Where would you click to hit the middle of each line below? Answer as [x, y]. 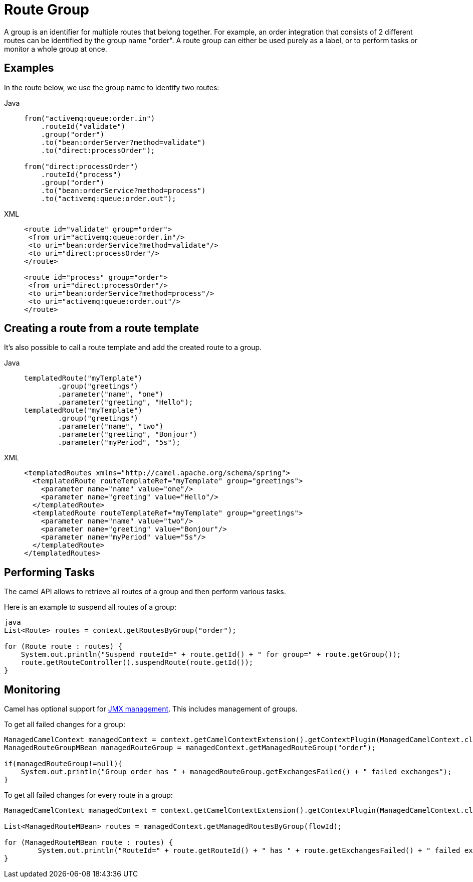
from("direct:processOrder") [81, 166]
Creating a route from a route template [102, 328]
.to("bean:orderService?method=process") [123, 190]
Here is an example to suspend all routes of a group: [90, 607]
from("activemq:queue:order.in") [90, 118]
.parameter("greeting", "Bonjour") [128, 434]
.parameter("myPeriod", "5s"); [119, 443]
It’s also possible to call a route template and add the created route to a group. [133, 347]
